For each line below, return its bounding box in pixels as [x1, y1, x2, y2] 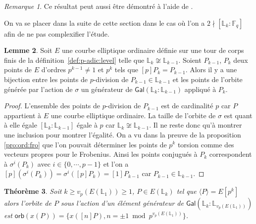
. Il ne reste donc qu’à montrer [149, 120, 242, 130]
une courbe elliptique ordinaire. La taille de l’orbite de [51, 110, 216, 120]
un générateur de [81, 84, 133, 94]
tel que [176, 186, 197, 196]
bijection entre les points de [4, 74, 88, 84]
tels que [114, 64, 138, 75]
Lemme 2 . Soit [4, 45, 52, 55]
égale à [76, 120, 98, 130]
